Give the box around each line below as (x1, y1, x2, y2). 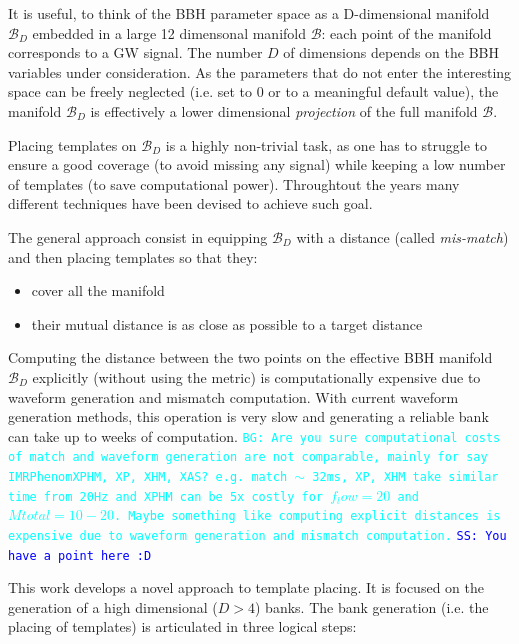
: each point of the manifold (321, 22, 492, 43)
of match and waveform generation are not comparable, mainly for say (8, 450, 488, 465)
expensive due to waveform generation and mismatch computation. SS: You (8, 528, 507, 543)
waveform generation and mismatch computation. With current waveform (8, 386, 459, 407)
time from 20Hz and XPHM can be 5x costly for (8, 489, 323, 504)
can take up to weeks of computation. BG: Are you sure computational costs (8, 425, 501, 446)
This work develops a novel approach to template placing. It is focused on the (8, 577, 484, 598)
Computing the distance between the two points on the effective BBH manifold (8, 347, 493, 368)
